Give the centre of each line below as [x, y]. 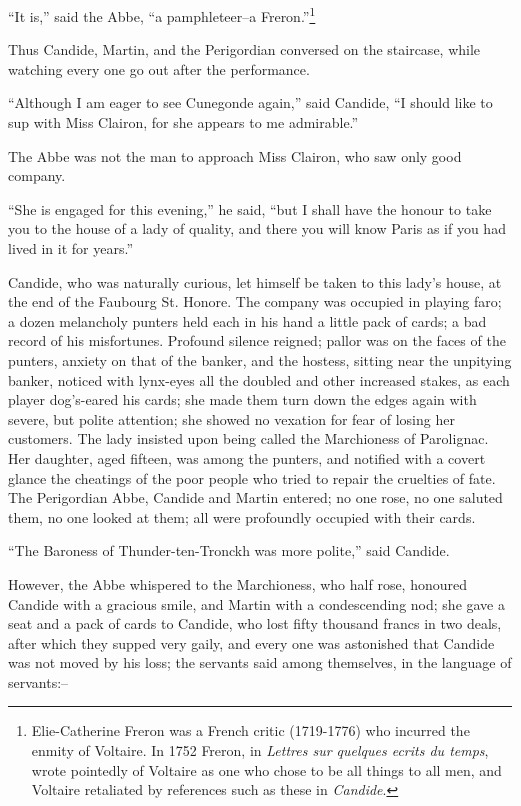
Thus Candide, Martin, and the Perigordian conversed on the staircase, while [244, 49]
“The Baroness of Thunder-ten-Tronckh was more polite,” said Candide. [229, 550]
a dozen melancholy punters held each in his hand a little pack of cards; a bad [247, 320]
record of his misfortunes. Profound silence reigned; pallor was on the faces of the [257, 340]
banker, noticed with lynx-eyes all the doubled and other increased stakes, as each [259, 379]
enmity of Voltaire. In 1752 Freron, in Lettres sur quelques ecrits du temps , [260, 750]
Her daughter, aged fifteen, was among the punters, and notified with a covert [247, 457]
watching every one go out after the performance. [159, 68]
